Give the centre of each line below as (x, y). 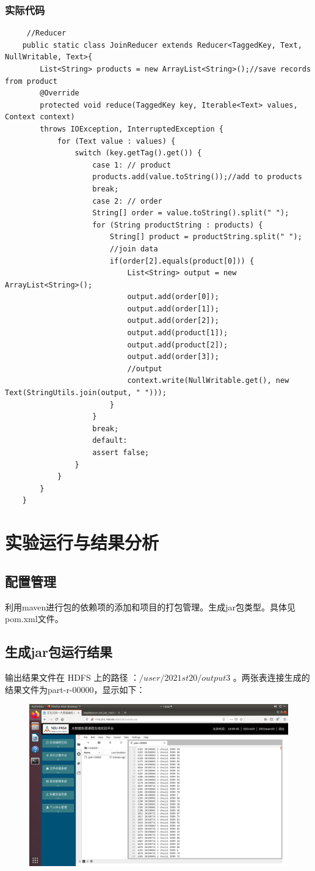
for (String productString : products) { (178, 225)
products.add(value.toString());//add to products (197, 177)
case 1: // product (132, 165)
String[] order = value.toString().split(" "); (191, 213)
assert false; (121, 453)
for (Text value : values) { (116, 141)
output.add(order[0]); (173, 297)
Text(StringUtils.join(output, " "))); (86, 393)
